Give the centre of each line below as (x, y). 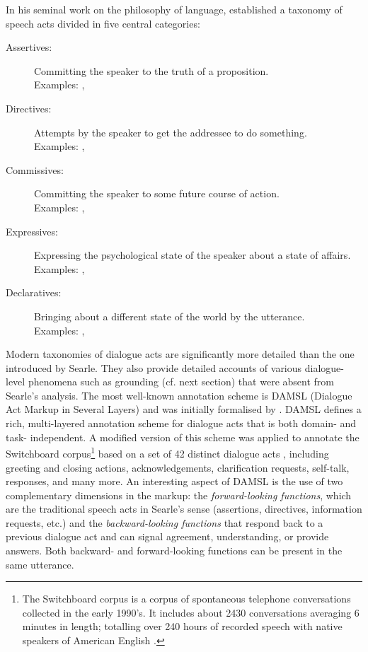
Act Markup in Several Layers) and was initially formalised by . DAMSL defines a (184, 409)
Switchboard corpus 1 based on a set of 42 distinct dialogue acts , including (167, 452)
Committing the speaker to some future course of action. (157, 193)
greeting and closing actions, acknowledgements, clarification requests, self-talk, (178, 467)
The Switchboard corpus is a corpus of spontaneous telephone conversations (186, 599)
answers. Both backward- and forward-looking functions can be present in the (174, 551)
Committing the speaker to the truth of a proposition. (151, 70)
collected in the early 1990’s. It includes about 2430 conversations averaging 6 (191, 612)
